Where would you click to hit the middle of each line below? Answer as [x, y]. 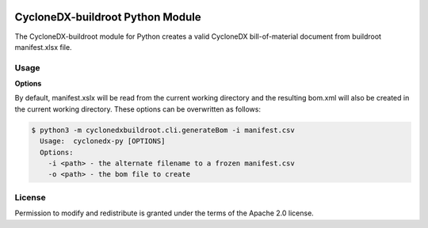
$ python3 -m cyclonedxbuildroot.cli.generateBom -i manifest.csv [163, 130]
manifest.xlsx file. [43, 47]
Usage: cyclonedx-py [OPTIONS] [103, 141]
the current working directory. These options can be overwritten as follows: [138, 109]
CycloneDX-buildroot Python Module [108, 17]
